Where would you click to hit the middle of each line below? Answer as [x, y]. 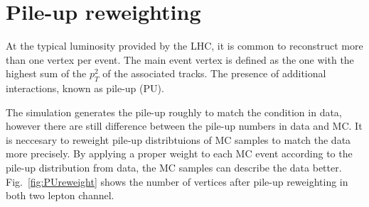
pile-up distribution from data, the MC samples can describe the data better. [174, 168]
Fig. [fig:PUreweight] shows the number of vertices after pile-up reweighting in [177, 181]
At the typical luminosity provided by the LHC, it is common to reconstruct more [184, 46]
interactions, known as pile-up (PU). [85, 88]
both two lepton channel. [60, 195]
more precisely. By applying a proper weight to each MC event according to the [179, 153]
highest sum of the [46, 73]
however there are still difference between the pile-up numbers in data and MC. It [184, 126]
